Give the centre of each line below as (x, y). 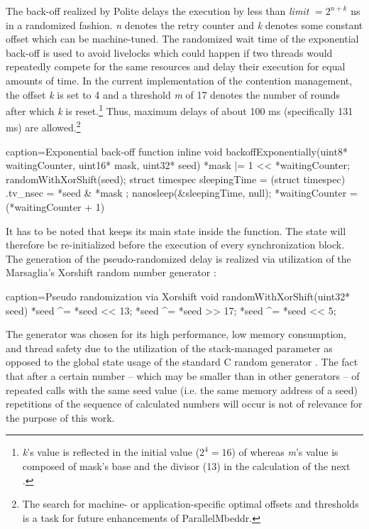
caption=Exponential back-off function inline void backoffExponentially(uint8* (177, 151)
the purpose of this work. (60, 417)
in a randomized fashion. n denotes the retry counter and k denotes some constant (184, 24)
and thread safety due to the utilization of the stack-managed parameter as (169, 348)
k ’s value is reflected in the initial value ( (111, 452)
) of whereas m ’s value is (285, 452)
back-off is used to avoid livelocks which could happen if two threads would (169, 52)
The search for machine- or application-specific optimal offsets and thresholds (191, 504)
